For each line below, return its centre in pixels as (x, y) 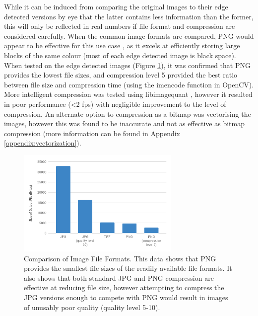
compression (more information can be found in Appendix (92, 133)
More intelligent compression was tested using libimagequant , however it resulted (128, 94)
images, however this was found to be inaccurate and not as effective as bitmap (124, 123)
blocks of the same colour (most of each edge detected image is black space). (120, 55)
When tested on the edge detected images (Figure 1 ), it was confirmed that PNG (127, 65)
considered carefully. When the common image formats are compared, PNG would (129, 36)
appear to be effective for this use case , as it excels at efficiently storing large (122, 45)
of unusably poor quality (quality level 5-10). (92, 307)
